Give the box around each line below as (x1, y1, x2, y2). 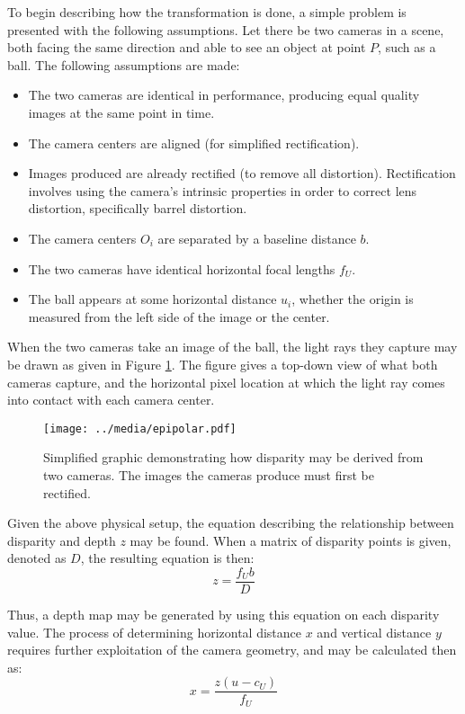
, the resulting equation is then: (80, 549, 255, 567)
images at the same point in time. (28, 103, 215, 121)
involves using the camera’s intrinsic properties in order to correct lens (28, 181, 417, 200)
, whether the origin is (291, 290, 414, 308)
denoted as (7, 549, 67, 567)
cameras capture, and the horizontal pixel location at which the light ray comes (7, 372, 445, 391)
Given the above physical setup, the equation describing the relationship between (7, 513, 454, 532)
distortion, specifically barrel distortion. (28, 199, 247, 218)
